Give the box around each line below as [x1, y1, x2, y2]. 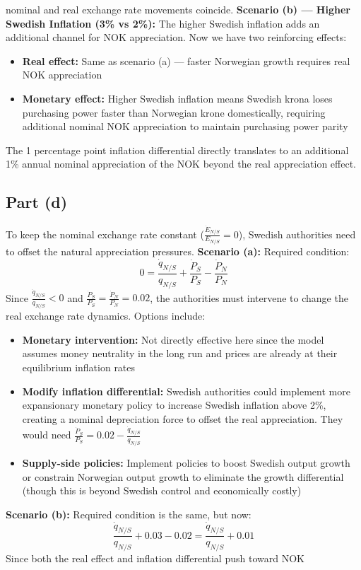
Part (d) [6, 191, 68, 213]
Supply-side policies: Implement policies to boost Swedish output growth [22, 455, 350, 470]
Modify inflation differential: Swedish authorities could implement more [22, 383, 350, 398]
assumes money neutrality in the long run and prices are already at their [22, 346, 338, 361]
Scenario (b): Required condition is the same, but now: [6, 506, 251, 521]
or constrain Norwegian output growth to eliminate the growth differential [22, 469, 344, 484]
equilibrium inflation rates [22, 359, 136, 374]
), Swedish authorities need [238, 226, 356, 241]
